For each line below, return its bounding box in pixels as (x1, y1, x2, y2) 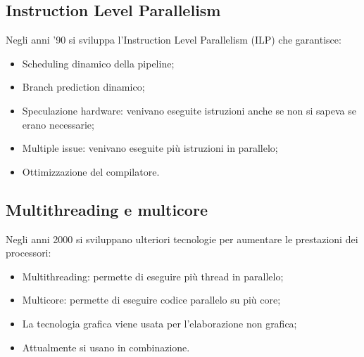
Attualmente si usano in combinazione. (22, 339, 190, 354)
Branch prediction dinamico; (22, 79, 145, 94)
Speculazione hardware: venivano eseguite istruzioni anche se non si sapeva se (22, 103, 357, 117)
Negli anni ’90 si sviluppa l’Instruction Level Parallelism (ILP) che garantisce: (6, 32, 341, 47)
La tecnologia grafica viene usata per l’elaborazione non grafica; (22, 316, 297, 330)
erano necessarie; (22, 117, 94, 131)
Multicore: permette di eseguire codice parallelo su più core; (22, 292, 281, 307)
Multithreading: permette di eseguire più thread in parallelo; (22, 268, 284, 283)
